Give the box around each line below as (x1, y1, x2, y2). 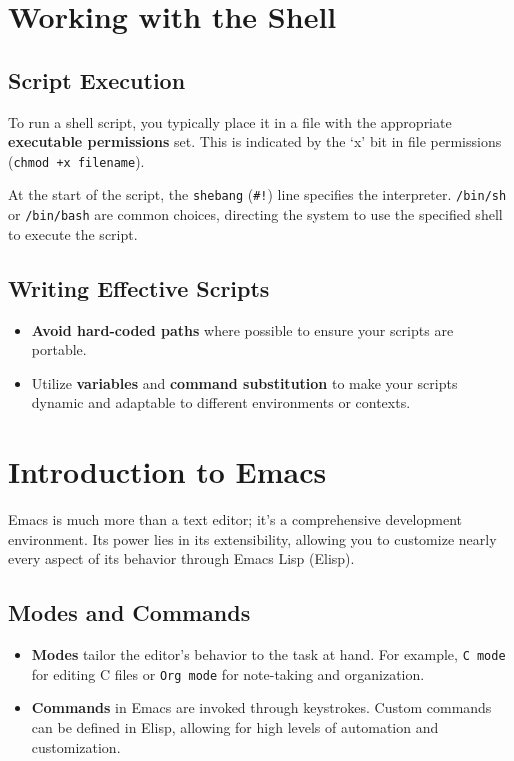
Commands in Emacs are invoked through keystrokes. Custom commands (31, 697, 492, 718)
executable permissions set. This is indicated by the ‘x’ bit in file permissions (8, 131, 502, 152)
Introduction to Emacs (8, 451, 327, 492)
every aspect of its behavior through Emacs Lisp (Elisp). (8, 548, 355, 569)
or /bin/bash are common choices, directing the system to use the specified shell (8, 204, 503, 225)
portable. (31, 339, 87, 360)
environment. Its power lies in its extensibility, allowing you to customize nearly (8, 528, 497, 549)
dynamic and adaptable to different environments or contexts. (31, 392, 411, 413)
